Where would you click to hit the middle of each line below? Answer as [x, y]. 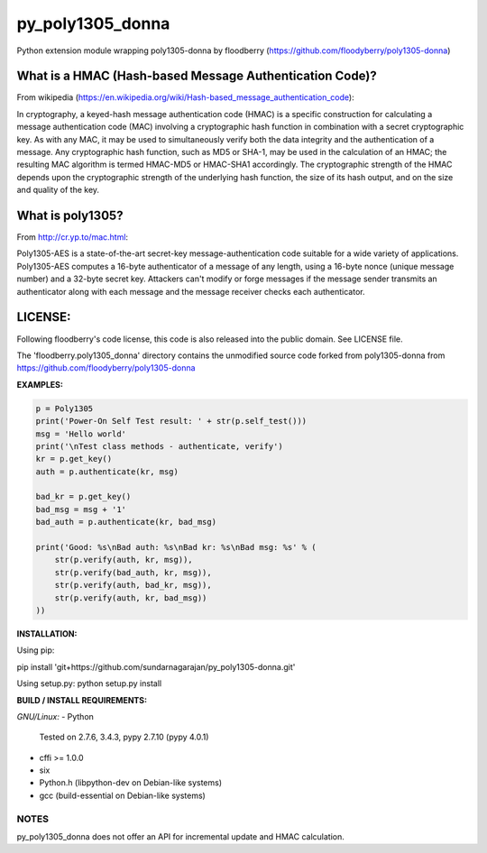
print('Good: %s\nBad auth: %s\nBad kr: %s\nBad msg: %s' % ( [176, 547]
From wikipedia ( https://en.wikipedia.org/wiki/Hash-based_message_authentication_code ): [186, 97]
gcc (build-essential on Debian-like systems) [123, 795]
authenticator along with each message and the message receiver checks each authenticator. [191, 291]
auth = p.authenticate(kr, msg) [107, 472]
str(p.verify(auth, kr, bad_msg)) [131, 598]
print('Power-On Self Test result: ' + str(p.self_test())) [171, 421]
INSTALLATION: [47, 633]
